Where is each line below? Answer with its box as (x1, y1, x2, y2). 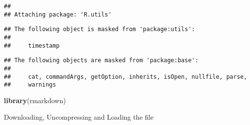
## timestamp (4, 42, 60, 49)
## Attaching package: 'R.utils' (4, 11, 112, 18)
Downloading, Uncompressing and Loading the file (4, 111, 154, 122)
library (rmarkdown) (4, 95, 66, 105)
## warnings (4, 81, 56, 89)
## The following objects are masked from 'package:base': (4, 57, 199, 64)
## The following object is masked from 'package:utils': (4, 26, 195, 33)
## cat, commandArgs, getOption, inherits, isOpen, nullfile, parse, (4, 73, 248, 80)
